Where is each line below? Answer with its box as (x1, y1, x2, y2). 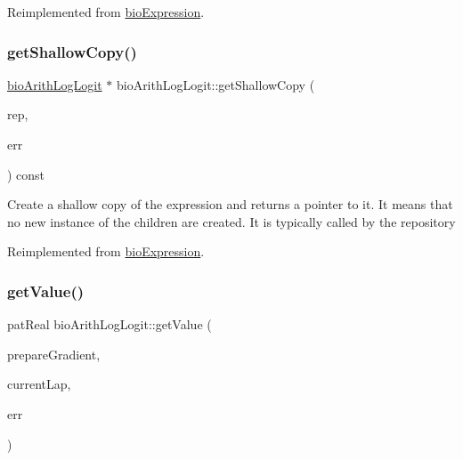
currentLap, (7, 375, 71, 393)
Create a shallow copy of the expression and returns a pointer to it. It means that (7, 195, 453, 214)
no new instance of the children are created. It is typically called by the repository (7, 212, 456, 230)
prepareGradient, (7, 344, 101, 363)
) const (7, 165, 45, 183)
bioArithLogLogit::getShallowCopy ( (116, 75, 315, 93)
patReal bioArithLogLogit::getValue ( (7, 315, 212, 334)
